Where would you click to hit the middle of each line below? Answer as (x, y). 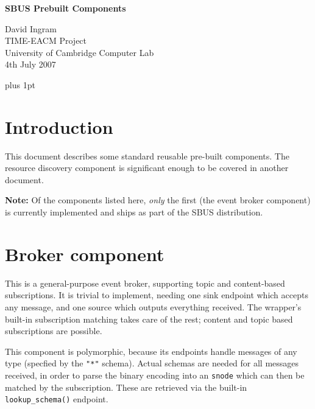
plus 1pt (20, 84)
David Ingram (31, 28)
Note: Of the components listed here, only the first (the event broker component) (158, 200)
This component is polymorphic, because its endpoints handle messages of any (151, 351)
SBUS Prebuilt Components (65, 8)
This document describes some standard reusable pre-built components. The (147, 156)
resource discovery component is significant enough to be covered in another (147, 168)
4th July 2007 (30, 64)
